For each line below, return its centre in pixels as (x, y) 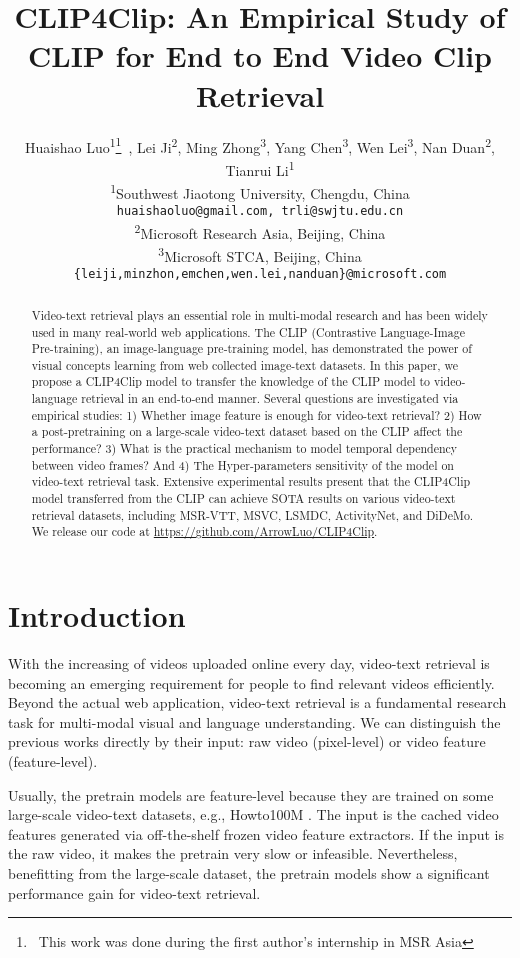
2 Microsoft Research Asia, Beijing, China (260, 231)
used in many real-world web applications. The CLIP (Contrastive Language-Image (248, 331)
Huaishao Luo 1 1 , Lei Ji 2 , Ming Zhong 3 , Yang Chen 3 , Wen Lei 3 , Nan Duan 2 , (260, 145)
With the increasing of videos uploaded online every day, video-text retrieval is (249, 662)
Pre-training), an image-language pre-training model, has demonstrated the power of (251, 348)
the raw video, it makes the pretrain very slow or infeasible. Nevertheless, (233, 853)
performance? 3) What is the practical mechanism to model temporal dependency (244, 448)
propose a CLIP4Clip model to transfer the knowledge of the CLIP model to (231, 381)
